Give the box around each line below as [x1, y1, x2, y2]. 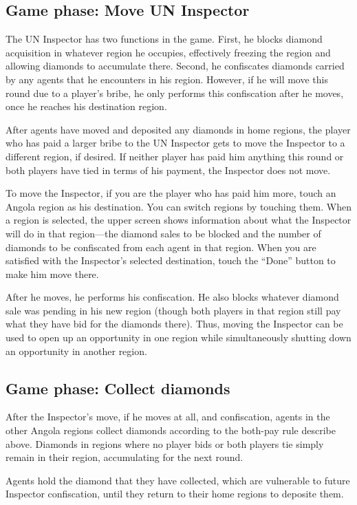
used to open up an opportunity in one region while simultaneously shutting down [6, 330, 351, 345]
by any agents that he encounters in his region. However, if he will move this [6, 72, 328, 86]
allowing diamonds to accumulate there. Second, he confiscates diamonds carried [6, 58, 345, 73]
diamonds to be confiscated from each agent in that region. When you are [6, 239, 316, 254]
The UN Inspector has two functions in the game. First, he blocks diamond [6, 32, 323, 46]
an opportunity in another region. [6, 343, 147, 358]
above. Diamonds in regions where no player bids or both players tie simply [6, 436, 324, 451]
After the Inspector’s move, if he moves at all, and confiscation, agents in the [6, 409, 330, 424]
